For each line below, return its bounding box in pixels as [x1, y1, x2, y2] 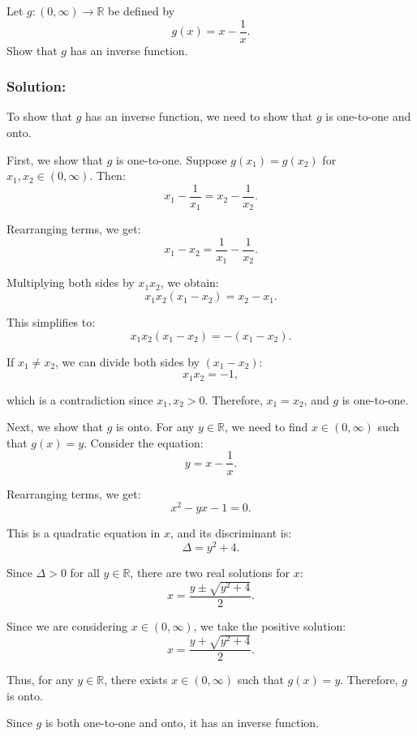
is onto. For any [116, 418, 195, 435]
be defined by [108, 2, 175, 19]
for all [70, 563, 100, 580]
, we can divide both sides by [55, 353, 200, 370]
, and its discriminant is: [170, 524, 292, 541]
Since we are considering [6, 618, 128, 635]
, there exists [104, 671, 168, 688]
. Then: [89, 167, 126, 184]
